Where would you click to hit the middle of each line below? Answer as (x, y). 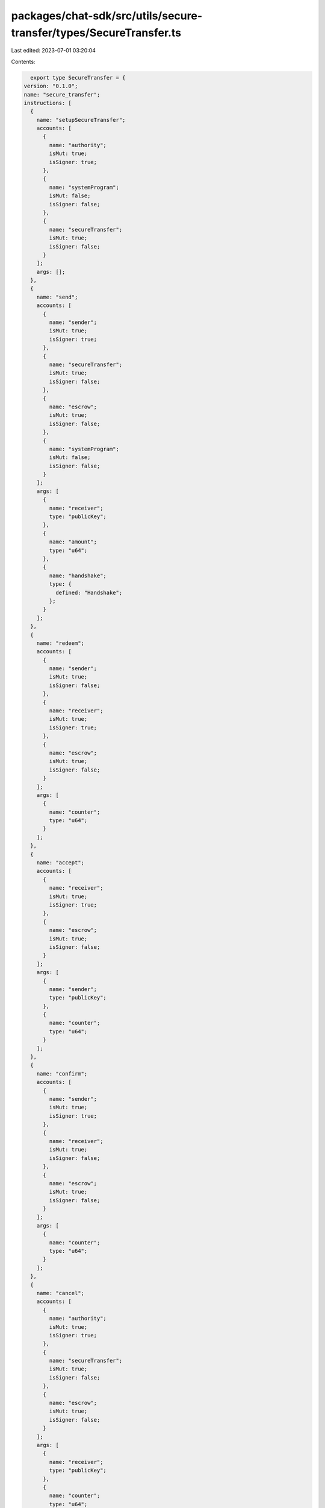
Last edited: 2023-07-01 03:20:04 (54, 51)
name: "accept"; (60, 863)
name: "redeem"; (60, 643)
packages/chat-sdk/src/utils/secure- (107, 16)
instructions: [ (48, 103)
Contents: (23, 62)
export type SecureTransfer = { (78, 78)
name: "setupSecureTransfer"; (81, 120)
